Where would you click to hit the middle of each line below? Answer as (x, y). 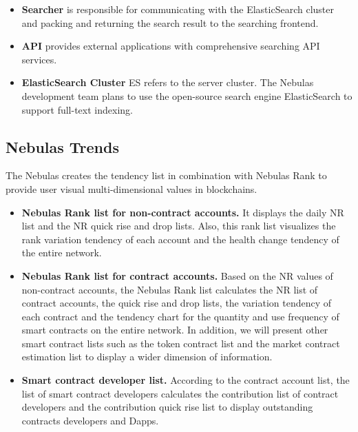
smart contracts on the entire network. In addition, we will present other (175, 330)
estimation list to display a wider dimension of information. (147, 357)
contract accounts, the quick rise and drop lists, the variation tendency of (177, 303)
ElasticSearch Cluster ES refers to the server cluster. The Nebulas (168, 82)
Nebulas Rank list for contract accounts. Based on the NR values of (177, 275)
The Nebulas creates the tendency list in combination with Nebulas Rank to (166, 175)
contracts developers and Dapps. (90, 420)
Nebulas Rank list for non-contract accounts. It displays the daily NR (183, 212)
